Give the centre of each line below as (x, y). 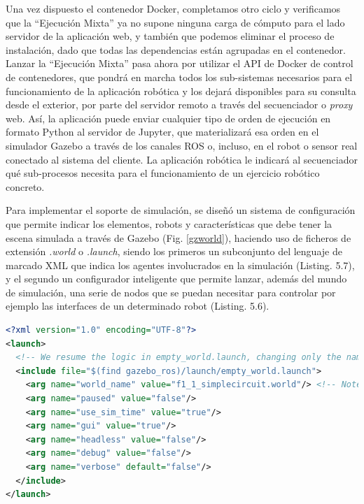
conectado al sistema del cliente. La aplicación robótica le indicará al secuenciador (182, 159)
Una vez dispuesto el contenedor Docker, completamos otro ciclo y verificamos (173, 8)
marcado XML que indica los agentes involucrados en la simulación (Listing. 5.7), (180, 265)
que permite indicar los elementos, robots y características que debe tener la (169, 223)
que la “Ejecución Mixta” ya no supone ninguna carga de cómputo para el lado (175, 22)
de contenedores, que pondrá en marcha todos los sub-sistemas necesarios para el (179, 77)
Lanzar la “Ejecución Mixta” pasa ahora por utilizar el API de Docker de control (180, 63)
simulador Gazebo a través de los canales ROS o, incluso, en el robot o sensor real (182, 145)
